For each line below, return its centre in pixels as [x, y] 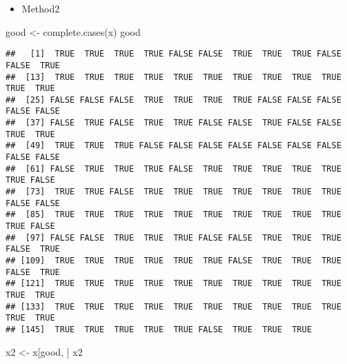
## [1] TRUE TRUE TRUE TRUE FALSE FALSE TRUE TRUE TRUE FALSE [173, 54]
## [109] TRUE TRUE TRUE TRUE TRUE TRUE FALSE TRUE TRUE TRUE [173, 261]
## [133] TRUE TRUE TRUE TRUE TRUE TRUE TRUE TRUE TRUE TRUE [173, 306]
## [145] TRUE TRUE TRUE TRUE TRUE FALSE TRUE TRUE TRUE [159, 329]
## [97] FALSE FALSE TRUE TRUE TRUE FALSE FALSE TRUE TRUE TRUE [173, 237]
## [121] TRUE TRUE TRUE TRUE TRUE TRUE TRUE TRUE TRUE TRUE [173, 284]
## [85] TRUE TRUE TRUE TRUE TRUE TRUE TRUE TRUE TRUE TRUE [173, 215]
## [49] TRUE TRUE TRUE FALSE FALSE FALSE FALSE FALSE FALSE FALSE [173, 146]
